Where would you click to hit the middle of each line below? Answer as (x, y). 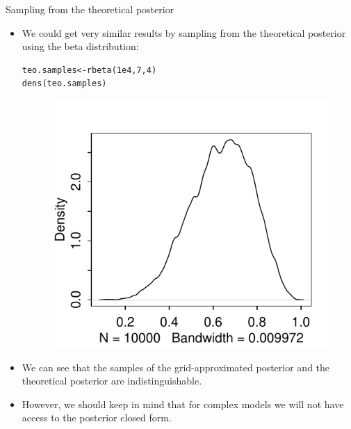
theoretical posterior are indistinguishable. (112, 381)
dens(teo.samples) (64, 84)
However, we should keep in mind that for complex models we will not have (183, 404)
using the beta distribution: (80, 46)
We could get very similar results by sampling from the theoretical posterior (184, 32)
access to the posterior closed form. (97, 418)
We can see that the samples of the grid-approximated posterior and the (176, 367)
